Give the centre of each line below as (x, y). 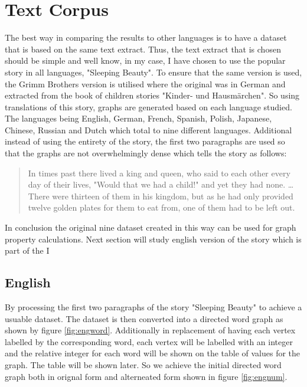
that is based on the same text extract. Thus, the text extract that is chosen (143, 49)
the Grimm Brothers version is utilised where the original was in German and (145, 83)
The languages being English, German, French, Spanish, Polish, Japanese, (138, 118)
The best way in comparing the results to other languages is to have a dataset (146, 37)
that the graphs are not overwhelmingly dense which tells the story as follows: (146, 153)
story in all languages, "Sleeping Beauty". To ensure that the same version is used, (153, 72)
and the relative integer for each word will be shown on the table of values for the (153, 353)
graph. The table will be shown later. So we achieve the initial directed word (143, 364)
